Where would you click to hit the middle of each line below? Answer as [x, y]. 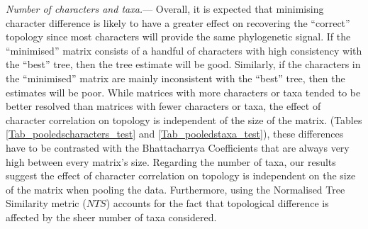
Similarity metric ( [46, 203]
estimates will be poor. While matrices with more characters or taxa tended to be [183, 92]
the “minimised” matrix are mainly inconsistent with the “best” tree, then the [175, 78]
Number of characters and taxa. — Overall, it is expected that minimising [165, 9]
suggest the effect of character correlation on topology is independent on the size [181, 175]
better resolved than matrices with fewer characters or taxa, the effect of [163, 106]
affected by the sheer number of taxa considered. [111, 217]
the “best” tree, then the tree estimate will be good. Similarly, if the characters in [183, 64]
